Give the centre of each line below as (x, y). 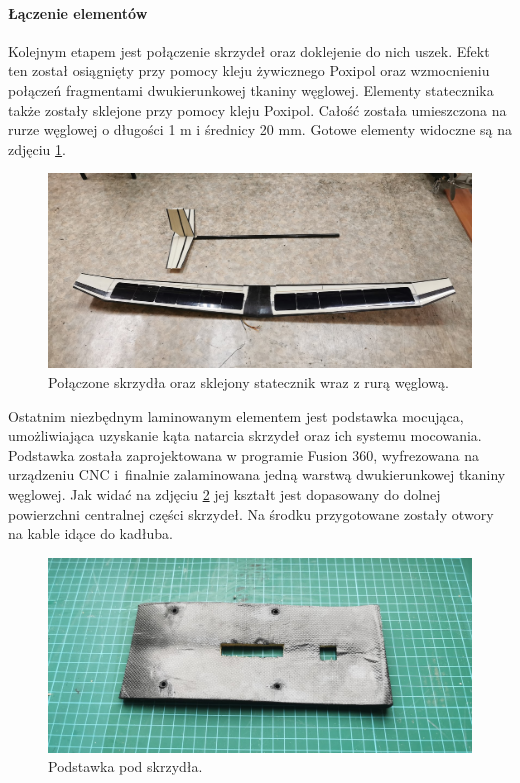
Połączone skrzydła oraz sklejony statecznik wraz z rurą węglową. (248, 381)
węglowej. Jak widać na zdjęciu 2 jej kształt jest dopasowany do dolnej (224, 493)
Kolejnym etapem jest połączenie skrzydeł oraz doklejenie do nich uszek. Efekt (249, 50)
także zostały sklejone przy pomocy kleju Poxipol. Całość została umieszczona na (257, 109)
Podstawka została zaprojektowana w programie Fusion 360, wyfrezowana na (243, 454)
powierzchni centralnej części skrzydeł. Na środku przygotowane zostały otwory (251, 513)
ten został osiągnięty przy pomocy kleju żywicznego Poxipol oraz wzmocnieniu (249, 70)
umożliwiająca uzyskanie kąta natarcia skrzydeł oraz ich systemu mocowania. (245, 435)
